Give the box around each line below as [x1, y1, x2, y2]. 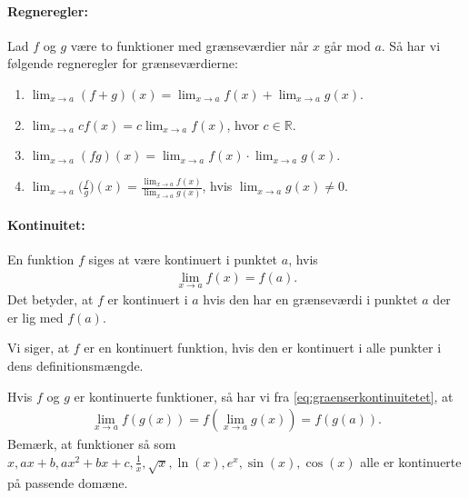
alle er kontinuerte [360, 452, 462, 471]
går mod [324, 35, 371, 55]
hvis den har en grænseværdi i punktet [203, 290, 418, 309]
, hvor [226, 115, 259, 134]
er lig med [7, 307, 64, 326]
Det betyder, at [7, 290, 94, 309]
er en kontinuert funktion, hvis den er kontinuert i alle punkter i [84, 338, 442, 357]
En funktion [7, 250, 75, 269]
